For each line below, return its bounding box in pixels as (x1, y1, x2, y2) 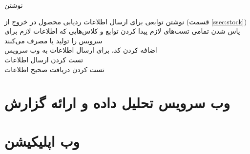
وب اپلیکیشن (4, 131, 80, 151)
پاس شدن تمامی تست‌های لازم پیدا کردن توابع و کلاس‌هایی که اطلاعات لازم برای (4, 26, 240, 36)
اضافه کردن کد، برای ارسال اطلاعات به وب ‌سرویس (4, 45, 157, 55)
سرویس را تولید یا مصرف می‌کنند (4, 35, 103, 45)
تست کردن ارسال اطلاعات (4, 54, 83, 64)
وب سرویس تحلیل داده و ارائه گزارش (4, 93, 230, 113)
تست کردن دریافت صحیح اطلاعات (4, 64, 104, 74)
